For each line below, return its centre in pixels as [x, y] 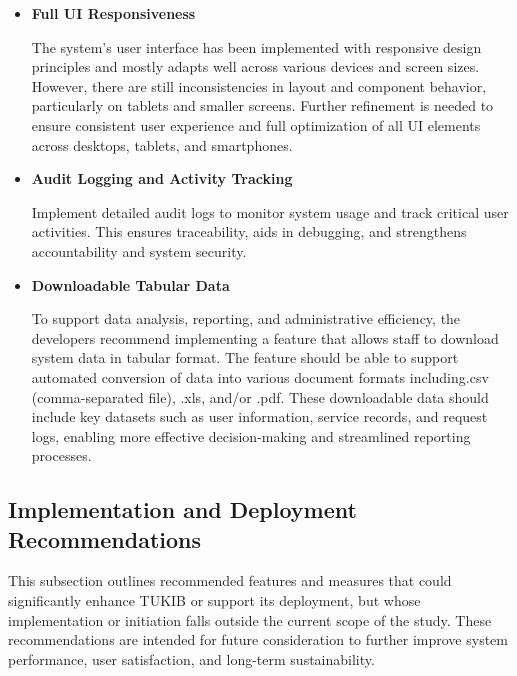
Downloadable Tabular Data [130, 284]
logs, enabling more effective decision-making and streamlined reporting [251, 435]
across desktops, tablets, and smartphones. [162, 144]
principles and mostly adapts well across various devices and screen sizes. [255, 66]
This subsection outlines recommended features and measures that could [230, 580]
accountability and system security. [139, 250]
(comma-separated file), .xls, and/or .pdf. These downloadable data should [260, 396]
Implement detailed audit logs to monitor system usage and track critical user [270, 211]
